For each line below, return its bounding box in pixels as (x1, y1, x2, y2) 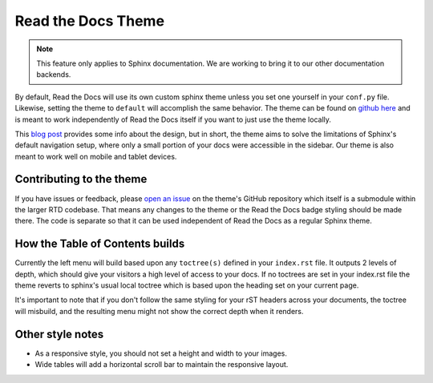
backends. (36, 70, 71, 79)
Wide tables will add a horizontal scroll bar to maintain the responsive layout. (34, 360, 289, 369)
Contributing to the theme (14, 172, 148, 186)
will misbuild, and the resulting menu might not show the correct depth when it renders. (14, 306, 304, 316)
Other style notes (14, 327, 104, 341)
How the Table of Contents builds (14, 237, 185, 251)
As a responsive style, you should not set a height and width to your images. (34, 349, 288, 358)
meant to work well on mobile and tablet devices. (14, 151, 177, 161)
